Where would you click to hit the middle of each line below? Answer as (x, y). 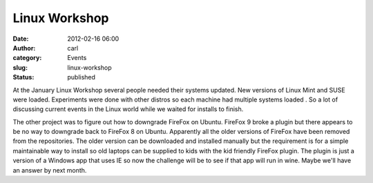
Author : (24, 48)
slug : (20, 67)
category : (27, 58)
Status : (23, 77)
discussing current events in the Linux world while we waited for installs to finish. (128, 109)
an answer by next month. (50, 170)
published (82, 77)
